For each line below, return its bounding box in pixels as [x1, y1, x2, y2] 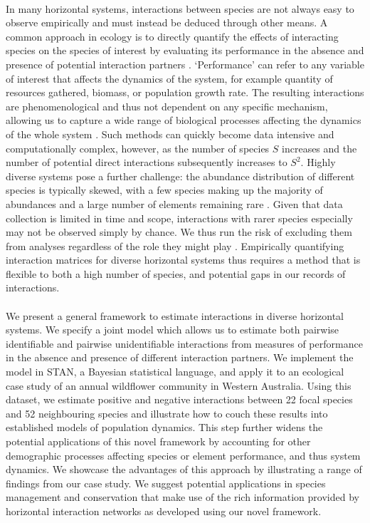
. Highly [300, 155, 336, 170]
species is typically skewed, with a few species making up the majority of [6, 182, 323, 197]
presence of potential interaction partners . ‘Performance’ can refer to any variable [6, 56, 364, 71]
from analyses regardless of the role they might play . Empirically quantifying [6, 238, 344, 253]
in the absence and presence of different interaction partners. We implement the [6, 350, 354, 365]
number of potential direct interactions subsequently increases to [6, 155, 287, 170]
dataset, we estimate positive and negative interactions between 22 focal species [6, 392, 353, 407]
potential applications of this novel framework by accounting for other [6, 434, 311, 448]
